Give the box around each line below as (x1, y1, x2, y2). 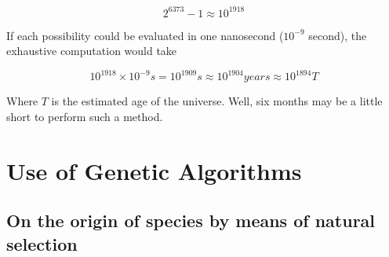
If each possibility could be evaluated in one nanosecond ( (6, 27, 284, 43)
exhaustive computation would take (6, 42, 177, 59)
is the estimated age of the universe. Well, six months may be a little (51, 93, 383, 109)
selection (6, 231, 78, 255)
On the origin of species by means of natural (6, 208, 376, 233)
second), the (308, 27, 367, 43)
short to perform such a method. (6, 108, 163, 124)
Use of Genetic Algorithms (6, 154, 302, 186)
